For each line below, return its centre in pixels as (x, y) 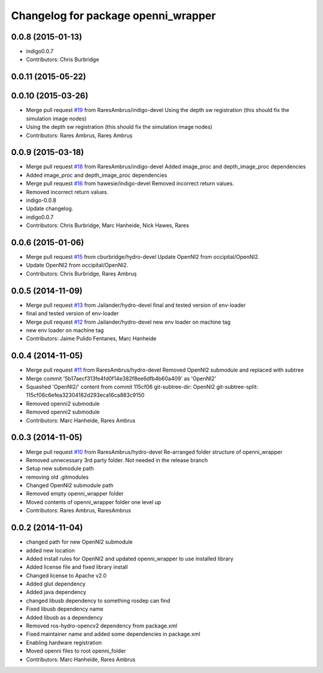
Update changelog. (50, 209)
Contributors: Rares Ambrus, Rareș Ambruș (79, 135)
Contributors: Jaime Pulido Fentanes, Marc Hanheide (91, 339)
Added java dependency (56, 592)
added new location (50, 550)
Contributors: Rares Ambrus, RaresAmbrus (79, 511)
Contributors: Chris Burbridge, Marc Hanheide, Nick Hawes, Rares (108, 225)
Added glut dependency (56, 584)
